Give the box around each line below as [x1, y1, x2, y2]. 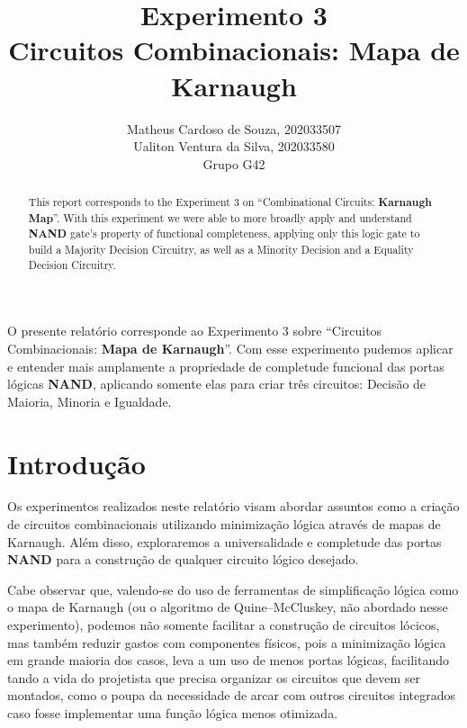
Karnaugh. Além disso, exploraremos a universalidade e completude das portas [7, 532, 442, 551]
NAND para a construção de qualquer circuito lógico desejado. [7, 550, 359, 569]
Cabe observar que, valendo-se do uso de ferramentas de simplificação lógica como [7, 580, 459, 598]
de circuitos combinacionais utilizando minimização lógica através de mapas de [7, 515, 441, 534]
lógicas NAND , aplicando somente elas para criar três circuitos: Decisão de [7, 374, 427, 393]
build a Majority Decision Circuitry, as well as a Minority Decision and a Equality [28, 242, 414, 257]
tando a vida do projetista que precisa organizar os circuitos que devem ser [7, 668, 421, 687]
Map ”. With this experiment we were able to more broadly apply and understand [28, 210, 412, 226]
